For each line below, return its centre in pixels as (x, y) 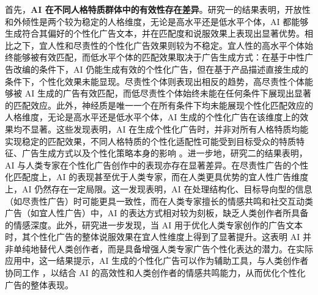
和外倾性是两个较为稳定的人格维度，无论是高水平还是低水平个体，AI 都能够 (157, 21)
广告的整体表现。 (39, 284)
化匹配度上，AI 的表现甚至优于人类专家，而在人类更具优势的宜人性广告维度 (157, 177)
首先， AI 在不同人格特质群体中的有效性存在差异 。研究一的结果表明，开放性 (158, 9)
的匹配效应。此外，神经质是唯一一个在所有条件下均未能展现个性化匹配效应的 (159, 105)
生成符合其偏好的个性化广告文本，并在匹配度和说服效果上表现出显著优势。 (155, 33)
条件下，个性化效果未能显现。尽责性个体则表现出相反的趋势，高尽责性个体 (155, 81)
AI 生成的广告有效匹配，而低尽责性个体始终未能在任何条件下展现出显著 (168, 93)
